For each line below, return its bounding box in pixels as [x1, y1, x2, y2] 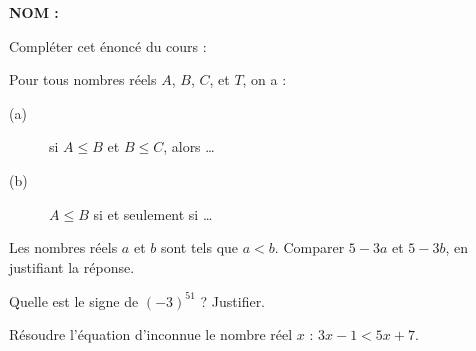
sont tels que [160, 237, 239, 258]
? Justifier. [200, 290, 266, 311]
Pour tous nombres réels [9, 69, 157, 90]
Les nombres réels [9, 237, 118, 258]
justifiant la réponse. [9, 256, 135, 277]
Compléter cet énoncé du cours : [9, 35, 207, 56]
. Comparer [274, 237, 345, 258]
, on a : [242, 69, 287, 90]
